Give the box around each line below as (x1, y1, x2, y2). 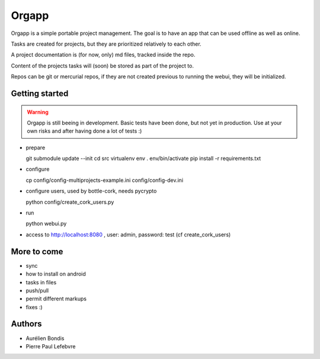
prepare (25, 144, 46, 151)
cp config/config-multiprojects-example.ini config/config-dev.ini (25, 177, 184, 184)
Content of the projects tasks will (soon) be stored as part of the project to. (11, 62, 194, 69)
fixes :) (25, 303, 43, 310)
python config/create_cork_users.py (25, 198, 114, 206)
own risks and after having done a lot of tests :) (27, 127, 142, 134)
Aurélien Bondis (25, 335, 65, 342)
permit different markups (25, 295, 87, 302)
